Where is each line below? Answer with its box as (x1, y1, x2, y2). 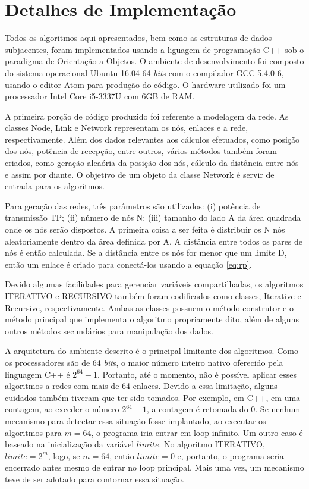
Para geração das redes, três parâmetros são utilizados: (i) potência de (5, 199, 261, 212)
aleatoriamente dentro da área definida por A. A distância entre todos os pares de (5, 234, 303, 247)
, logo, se (48, 449, 80, 462)
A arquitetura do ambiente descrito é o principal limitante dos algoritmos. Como (5, 344, 298, 357)
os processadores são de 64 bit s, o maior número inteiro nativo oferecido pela (5, 356, 283, 368)
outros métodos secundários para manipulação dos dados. (5, 324, 213, 337)
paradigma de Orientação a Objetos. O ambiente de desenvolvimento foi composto (5, 55, 304, 67)
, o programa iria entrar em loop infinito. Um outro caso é (91, 426, 303, 438)
